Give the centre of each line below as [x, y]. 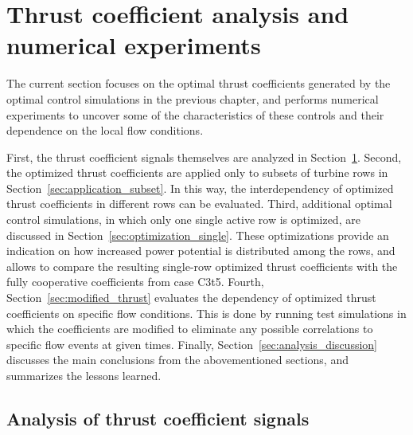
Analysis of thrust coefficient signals [158, 418]
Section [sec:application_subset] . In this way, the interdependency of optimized [200, 188]
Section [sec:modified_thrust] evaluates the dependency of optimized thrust [191, 298]
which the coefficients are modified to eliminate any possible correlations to [190, 329]
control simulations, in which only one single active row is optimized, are [183, 219]
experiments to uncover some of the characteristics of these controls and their [195, 114]
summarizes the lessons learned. [84, 375]
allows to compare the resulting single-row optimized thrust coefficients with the [202, 266]
